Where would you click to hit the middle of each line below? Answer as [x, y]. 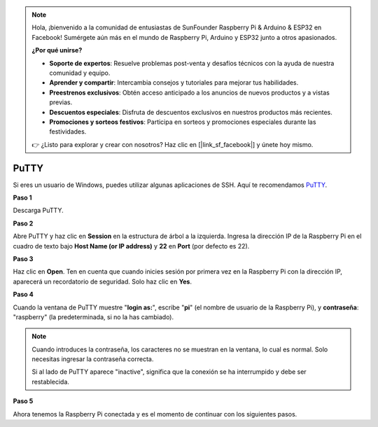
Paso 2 [23, 223]
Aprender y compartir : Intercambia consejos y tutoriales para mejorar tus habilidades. [174, 83]
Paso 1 [22, 197]
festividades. [68, 132]
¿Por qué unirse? [57, 50]
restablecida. [51, 381]
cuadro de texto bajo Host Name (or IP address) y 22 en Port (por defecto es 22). [131, 246]
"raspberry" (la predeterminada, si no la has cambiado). [93, 317]
